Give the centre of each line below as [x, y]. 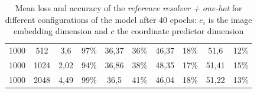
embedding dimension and [61, 31]
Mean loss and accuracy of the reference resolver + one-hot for [128, 8]
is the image [230, 19]
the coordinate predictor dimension [180, 31]
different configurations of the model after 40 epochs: [101, 19]
